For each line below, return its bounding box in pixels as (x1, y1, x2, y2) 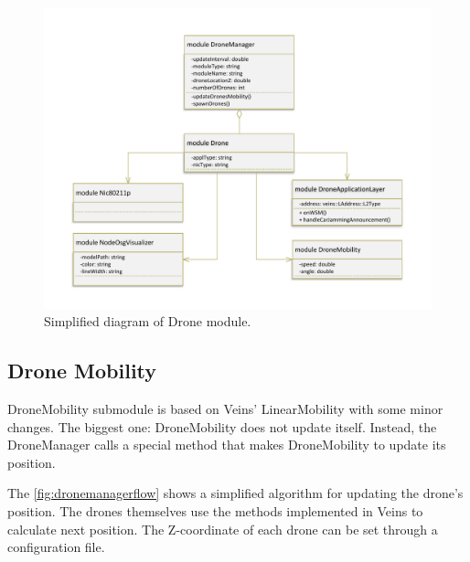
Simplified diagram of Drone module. (44, 312, 251, 331)
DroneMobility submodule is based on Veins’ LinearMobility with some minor (7, 398, 443, 418)
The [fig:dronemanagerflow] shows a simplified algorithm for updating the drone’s (7, 483, 464, 503)
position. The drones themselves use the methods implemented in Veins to (7, 501, 423, 520)
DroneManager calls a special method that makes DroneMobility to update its (7, 435, 446, 454)
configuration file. (7, 537, 105, 557)
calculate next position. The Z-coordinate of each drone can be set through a (7, 519, 438, 538)
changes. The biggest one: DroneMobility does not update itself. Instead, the (7, 417, 437, 436)
